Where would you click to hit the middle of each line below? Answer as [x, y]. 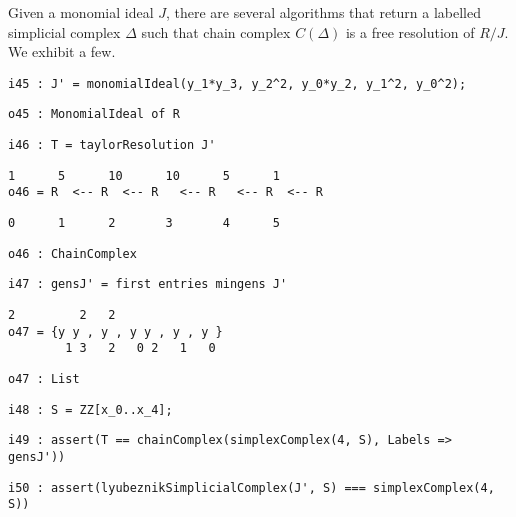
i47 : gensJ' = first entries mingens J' [148, 284]
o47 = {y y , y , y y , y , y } [115, 331]
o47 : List [44, 379]
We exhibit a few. [62, 51]
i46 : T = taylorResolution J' [112, 145]
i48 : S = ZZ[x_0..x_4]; [90, 409]
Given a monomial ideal [81, 12]
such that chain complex [216, 31]
